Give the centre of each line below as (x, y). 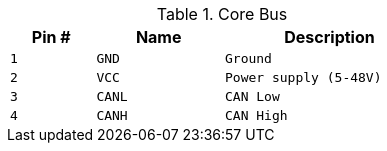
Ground (248, 58)
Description (329, 37)
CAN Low (252, 96)
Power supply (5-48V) (303, 77)
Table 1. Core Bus (222, 14)
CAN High (256, 115)
